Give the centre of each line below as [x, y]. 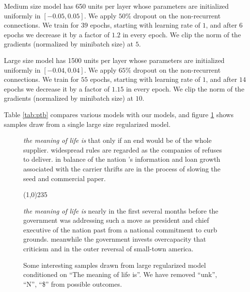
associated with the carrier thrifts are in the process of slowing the [122, 168]
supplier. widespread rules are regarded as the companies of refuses [123, 149]
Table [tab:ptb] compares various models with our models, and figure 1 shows [119, 114]
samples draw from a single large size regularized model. [87, 124]
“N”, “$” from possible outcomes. [73, 284]
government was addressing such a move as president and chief [116, 220]
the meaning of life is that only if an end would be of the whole [117, 140]
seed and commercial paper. [65, 178]
